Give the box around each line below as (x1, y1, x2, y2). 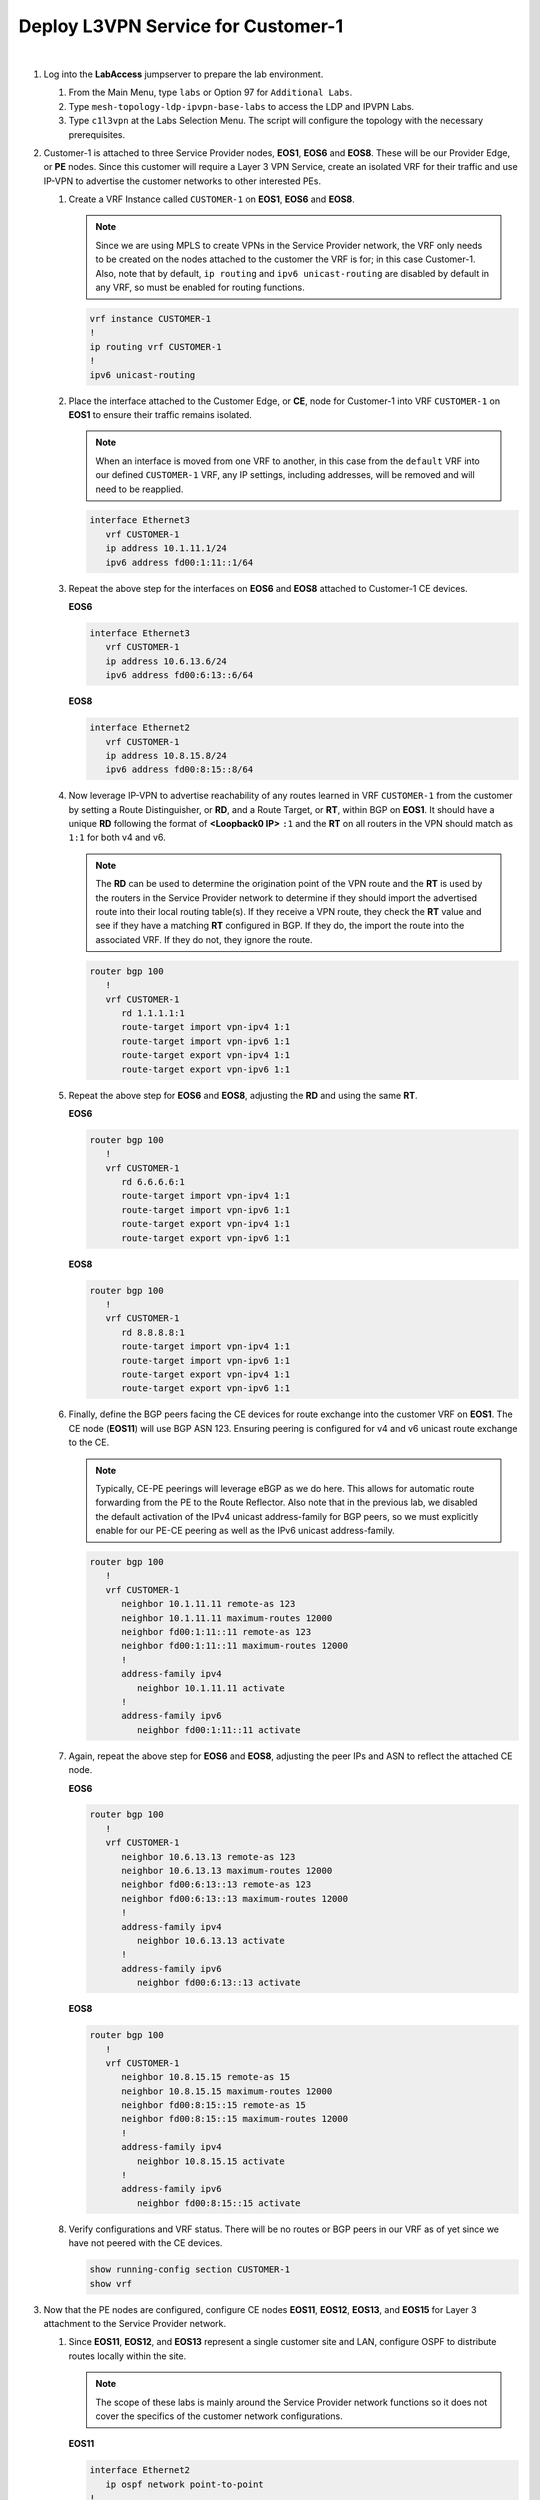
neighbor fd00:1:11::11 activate (136, 1724, 301, 1735)
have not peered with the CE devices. (68, 2237, 223, 2249)
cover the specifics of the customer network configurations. (95, 2410, 344, 2422)
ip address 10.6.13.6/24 (105, 655, 227, 667)
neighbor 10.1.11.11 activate (136, 1682, 285, 1694)
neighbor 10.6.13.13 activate (136, 1935, 285, 1946)
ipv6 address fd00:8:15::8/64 (105, 764, 254, 775)
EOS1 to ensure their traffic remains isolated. (68, 408, 252, 420)
